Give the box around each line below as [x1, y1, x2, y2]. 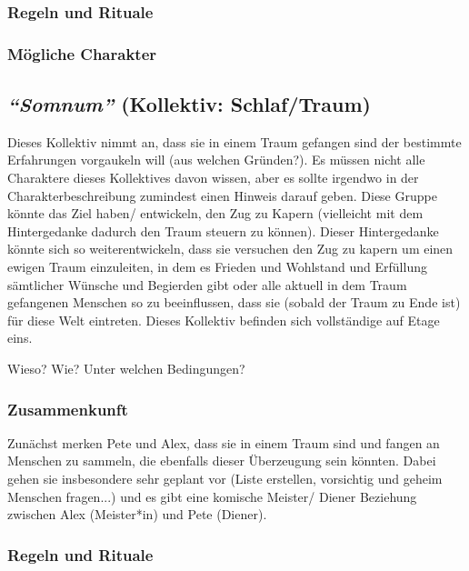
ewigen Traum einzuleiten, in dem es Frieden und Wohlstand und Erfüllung [7, 257, 427, 276]
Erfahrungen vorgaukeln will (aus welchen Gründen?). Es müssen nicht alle [7, 150, 425, 169]
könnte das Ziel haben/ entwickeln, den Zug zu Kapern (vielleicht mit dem [7, 204, 424, 223]
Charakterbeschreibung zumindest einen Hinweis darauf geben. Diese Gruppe [7, 185, 437, 205]
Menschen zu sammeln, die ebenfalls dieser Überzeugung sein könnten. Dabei [7, 451, 436, 470]
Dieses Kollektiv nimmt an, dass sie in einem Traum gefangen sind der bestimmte [7, 132, 462, 151]
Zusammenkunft [7, 397, 128, 420]
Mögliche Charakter [7, 42, 157, 65]
